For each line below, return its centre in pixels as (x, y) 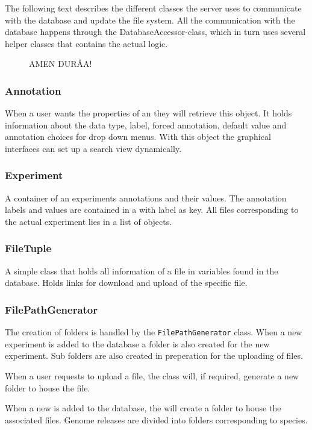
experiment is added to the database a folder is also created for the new (137, 343)
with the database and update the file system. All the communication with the (150, 20)
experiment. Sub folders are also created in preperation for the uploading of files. (154, 356)
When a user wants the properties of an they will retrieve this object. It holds (148, 113)
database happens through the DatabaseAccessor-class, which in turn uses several (155, 32)
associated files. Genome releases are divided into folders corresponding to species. (156, 419)
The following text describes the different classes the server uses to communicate (153, 8)
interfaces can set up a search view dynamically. (93, 148)
